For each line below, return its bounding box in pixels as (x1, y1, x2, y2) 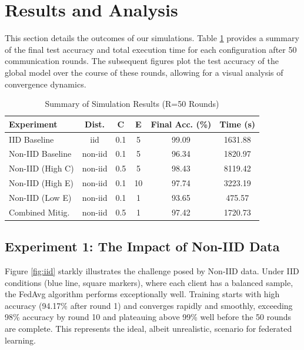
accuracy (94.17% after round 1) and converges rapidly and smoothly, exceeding (5, 299, 293, 311)
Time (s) (219, 117, 256, 130)
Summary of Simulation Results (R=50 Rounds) (45, 97, 219, 110)
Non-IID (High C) (9, 162, 74, 174)
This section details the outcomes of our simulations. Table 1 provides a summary (5, 32, 299, 44)
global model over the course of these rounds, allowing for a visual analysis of (5, 66, 283, 78)
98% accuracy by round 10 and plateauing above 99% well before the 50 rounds (5, 311, 292, 323)
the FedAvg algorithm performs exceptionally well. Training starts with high (5, 288, 280, 300)
